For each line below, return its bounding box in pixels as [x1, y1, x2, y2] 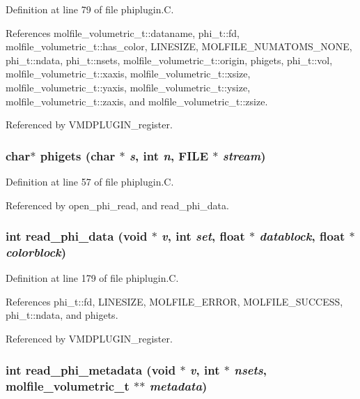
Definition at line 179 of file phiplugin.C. [6, 271, 179, 285]
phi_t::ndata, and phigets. [6, 308, 118, 322]
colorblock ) [6, 243, 67, 260]
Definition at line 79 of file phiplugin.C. [6, 2, 174, 16]
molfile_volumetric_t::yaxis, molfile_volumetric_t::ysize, [6, 80, 251, 94]
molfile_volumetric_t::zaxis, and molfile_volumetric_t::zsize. [6, 93, 268, 108]
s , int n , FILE [130, 146, 209, 164]
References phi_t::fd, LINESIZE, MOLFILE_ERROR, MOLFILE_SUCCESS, [6, 294, 343, 308]
